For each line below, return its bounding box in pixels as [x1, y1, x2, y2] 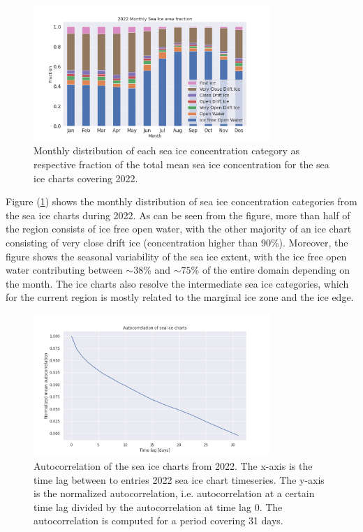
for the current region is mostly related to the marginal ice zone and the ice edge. [6, 290, 354, 304]
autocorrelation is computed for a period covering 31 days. [34, 513, 283, 528]
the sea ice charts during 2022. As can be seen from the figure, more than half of [6, 207, 350, 222]
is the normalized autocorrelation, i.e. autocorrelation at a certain [34, 486, 315, 501]
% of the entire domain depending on [191, 263, 350, 277]
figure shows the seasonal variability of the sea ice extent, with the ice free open [6, 249, 347, 263]
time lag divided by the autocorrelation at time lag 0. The [34, 499, 283, 514]
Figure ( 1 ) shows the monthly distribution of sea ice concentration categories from [6, 194, 357, 209]
